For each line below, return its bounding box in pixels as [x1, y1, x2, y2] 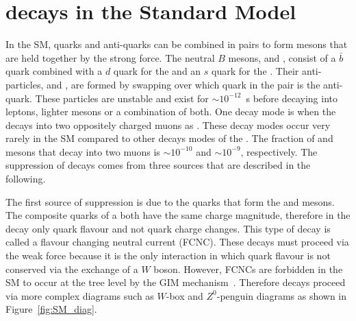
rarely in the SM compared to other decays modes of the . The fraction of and [5, 131, 333, 145]
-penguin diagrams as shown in [216, 288, 347, 302]
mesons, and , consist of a [228, 50, 336, 64]
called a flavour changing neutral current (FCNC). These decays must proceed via [5, 235, 349, 249]
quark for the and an [113, 64, 201, 78]
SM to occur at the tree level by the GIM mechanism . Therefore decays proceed [5, 275, 346, 289]
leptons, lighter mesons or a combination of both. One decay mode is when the [5, 104, 336, 119]
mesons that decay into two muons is [5, 144, 160, 158]
